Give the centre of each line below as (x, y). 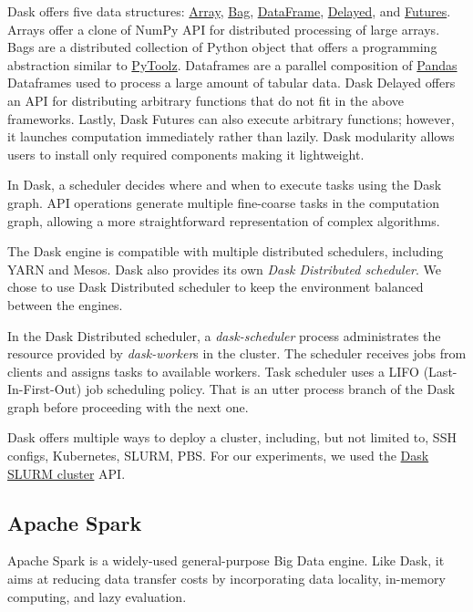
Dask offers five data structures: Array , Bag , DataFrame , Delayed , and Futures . (229, 11)
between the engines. (65, 304)
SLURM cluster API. (67, 473)
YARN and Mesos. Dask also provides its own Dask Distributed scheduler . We (225, 269)
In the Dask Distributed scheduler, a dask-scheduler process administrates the (224, 335)
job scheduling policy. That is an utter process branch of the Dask (270, 389)
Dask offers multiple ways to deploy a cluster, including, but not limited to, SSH (232, 437)
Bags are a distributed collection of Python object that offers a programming (222, 47)
